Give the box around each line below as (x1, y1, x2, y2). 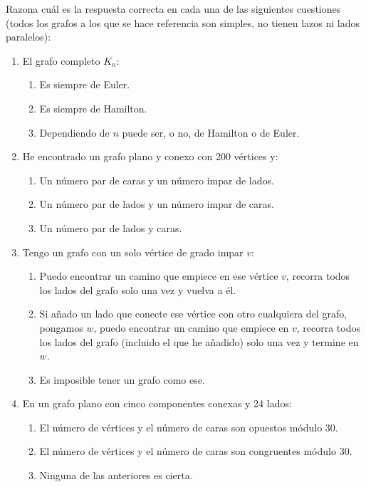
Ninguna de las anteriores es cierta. (39, 468, 193, 483)
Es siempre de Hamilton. (39, 100, 147, 115)
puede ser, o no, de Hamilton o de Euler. (122, 125, 300, 140)
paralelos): (6, 29, 51, 44)
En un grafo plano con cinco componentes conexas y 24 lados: (22, 396, 292, 411)
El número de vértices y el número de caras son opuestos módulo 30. (39, 419, 338, 434)
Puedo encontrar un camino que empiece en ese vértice (39, 268, 278, 283)
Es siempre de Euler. (39, 77, 130, 92)
